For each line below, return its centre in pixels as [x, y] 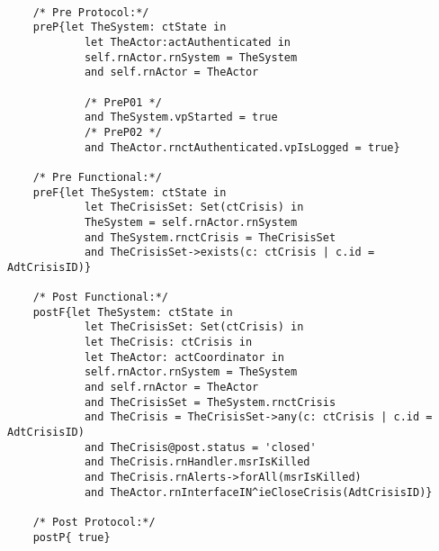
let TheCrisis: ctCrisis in [168, 343]
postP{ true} [72, 537]
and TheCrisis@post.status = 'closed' [200, 447]
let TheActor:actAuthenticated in [187, 42]
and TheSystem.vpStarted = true [181, 117]
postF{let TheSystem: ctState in [133, 312]
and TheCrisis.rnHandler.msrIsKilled [197, 462]
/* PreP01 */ [123, 102]
